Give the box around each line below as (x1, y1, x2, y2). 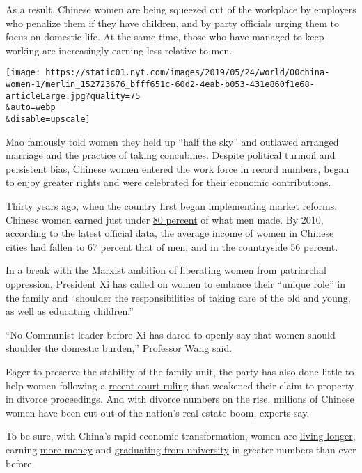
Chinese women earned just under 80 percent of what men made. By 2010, (6, 212, 324, 226)
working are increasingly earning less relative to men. (6, 42, 233, 57)
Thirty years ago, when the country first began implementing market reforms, (6, 199, 338, 213)
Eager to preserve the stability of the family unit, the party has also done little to (6, 364, 354, 378)
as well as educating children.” (6, 304, 134, 318)
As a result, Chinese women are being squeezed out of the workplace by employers (6, 2, 356, 16)
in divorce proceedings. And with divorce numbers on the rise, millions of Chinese (6, 391, 354, 406)
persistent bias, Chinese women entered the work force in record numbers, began (6, 161, 349, 176)
